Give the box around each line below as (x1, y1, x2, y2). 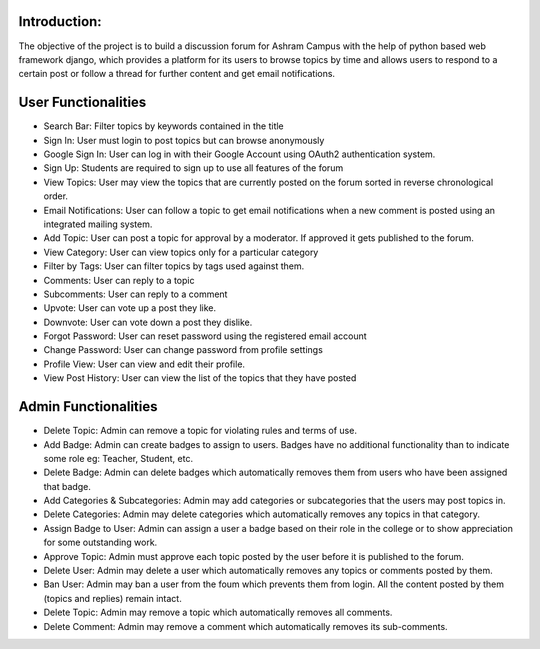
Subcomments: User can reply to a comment (43, 288, 228, 300)
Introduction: (18, 13, 102, 30)
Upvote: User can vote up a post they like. (43, 302, 217, 314)
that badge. (43, 480, 92, 492)
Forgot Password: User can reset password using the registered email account (43, 330, 367, 342)
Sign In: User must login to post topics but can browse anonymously (43, 134, 325, 146)
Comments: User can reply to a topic (43, 274, 195, 286)
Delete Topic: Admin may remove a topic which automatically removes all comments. (43, 606, 393, 619)
